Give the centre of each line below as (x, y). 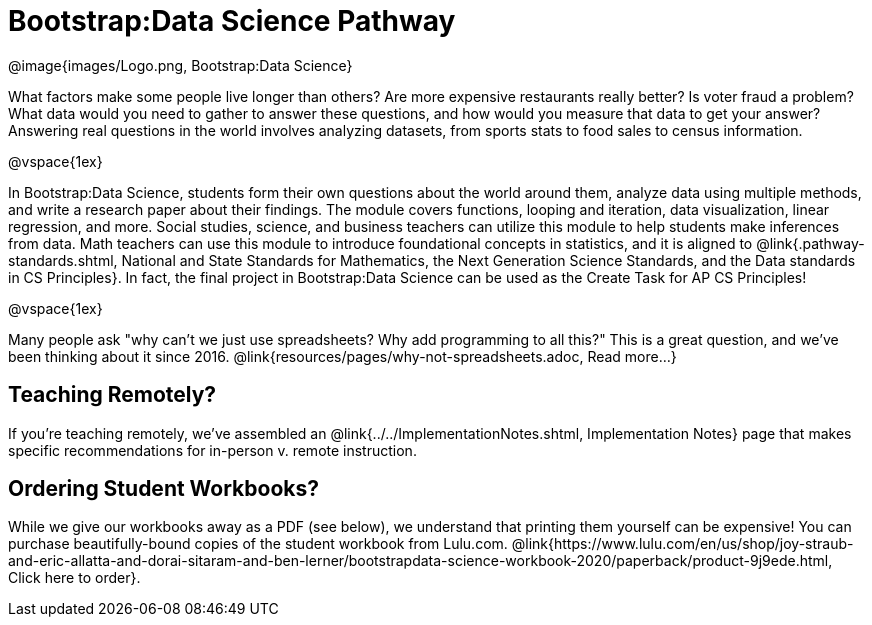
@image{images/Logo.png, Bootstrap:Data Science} (180, 65)
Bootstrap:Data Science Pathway (232, 21)
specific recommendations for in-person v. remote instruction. (212, 450)
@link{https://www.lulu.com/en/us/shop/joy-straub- (682, 544)
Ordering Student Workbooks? (163, 489)
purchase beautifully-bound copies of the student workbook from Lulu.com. (258, 544)
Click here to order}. (74, 578)
